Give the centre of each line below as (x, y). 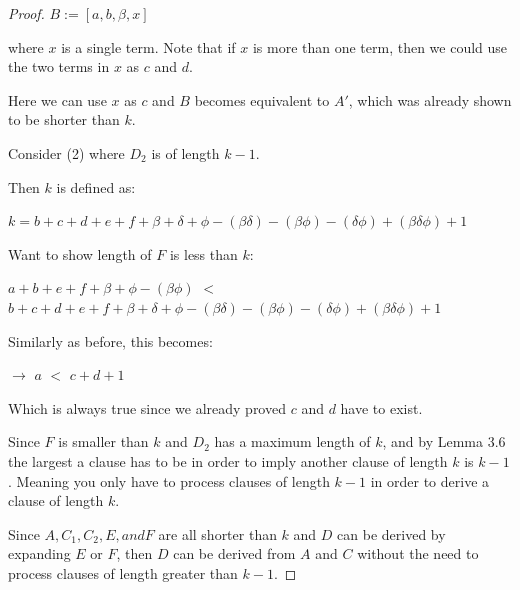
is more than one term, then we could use (380, 46)
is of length (185, 152)
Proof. (26, 13)
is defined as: (96, 186)
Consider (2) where (66, 152)
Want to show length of (80, 253)
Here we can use (57, 99)
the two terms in (59, 66)
